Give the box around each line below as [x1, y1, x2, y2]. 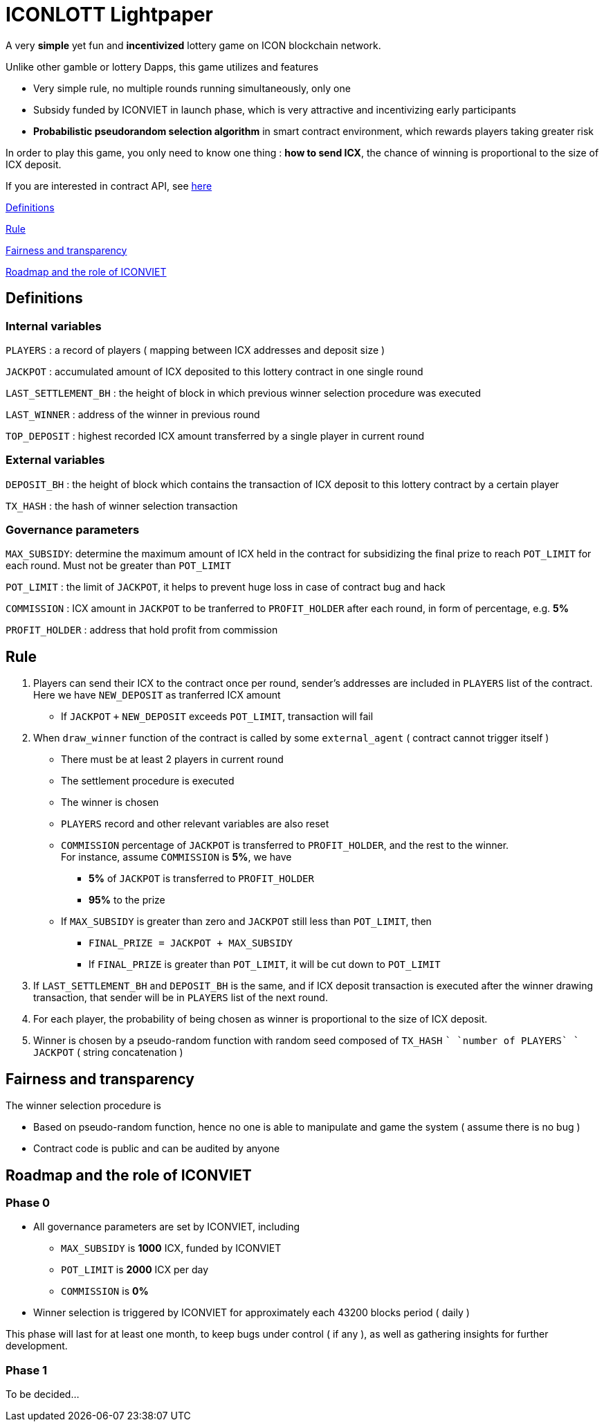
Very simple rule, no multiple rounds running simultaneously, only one [33, 82, 351, 94]
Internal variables [6, 318, 102, 333]
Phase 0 [6, 1196, 51, 1210]
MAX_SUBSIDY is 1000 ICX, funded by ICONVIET [61, 1242, 282, 1255]
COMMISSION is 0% [61, 1285, 149, 1298]
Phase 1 [6, 1363, 48, 1377]
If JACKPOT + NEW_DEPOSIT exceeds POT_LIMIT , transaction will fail [61, 710, 374, 723]
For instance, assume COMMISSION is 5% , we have [61, 851, 292, 863]
